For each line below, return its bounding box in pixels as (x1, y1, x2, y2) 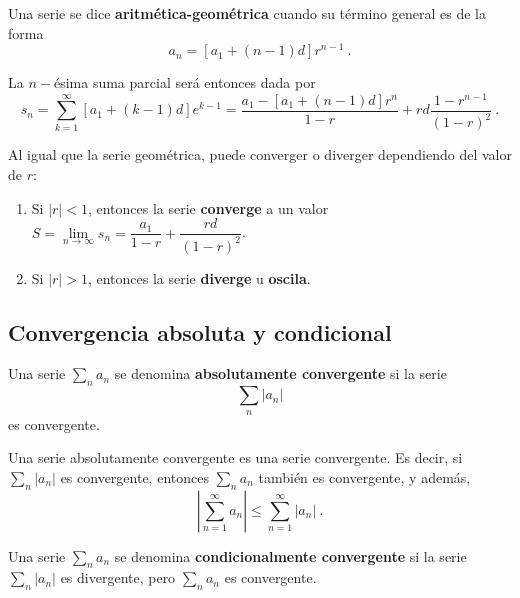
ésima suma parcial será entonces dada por (53, 72, 316, 93)
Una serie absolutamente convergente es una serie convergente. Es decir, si (8, 447, 463, 468)
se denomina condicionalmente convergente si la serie (114, 545, 467, 566)
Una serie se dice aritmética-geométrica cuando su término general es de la (8, 3, 486, 23)
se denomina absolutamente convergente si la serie (114, 363, 447, 384)
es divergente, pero (60, 567, 176, 588)
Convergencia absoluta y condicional (8, 316, 392, 347)
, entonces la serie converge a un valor (87, 197, 329, 218)
